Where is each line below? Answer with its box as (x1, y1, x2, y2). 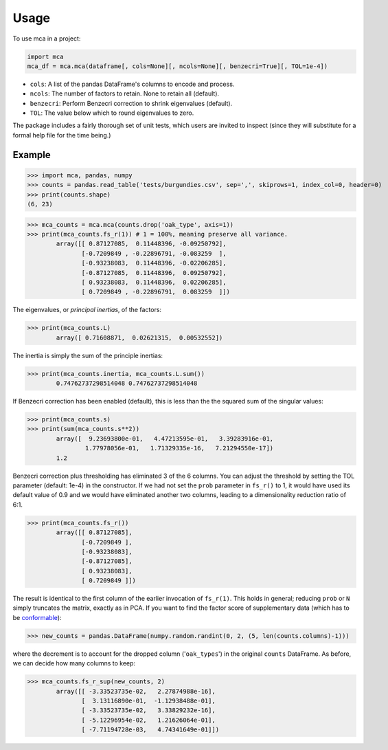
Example (12, 148, 51, 161)
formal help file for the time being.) (12, 131, 111, 139)
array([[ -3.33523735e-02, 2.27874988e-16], (56, 687, 216, 695)
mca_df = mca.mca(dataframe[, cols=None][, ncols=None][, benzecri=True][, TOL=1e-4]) (27, 62, 328, 70)
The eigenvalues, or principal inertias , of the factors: (12, 306, 161, 314)
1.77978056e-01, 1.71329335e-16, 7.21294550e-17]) (84, 444, 274, 452)
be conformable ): (12, 613, 62, 621)
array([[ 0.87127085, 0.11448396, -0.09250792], (56, 240, 227, 247)
